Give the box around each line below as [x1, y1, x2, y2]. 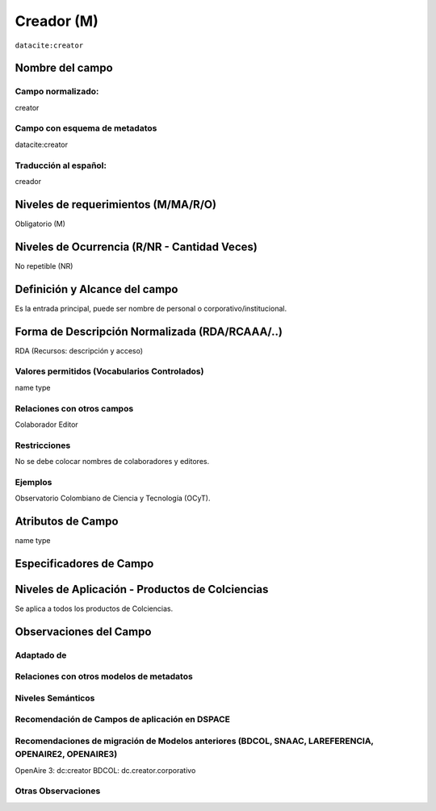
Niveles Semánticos [15, 692, 95, 704]
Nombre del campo [15, 61, 113, 75]
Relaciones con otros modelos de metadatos [15, 671, 193, 682]
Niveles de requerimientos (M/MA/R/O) [15, 198, 217, 211]
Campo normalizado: [15, 86, 99, 97]
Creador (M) [15, 12, 99, 30]
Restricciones [15, 440, 71, 451]
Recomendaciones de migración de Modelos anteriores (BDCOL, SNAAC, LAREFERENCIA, [15, 735, 375, 746]
